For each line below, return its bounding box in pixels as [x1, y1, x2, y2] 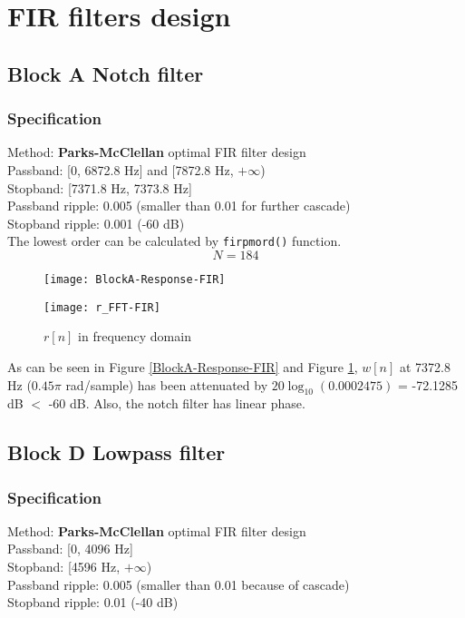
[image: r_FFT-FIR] [44, 300, 160, 314]
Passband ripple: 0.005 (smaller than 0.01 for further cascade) [7, 196, 351, 215]
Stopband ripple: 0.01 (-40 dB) [7, 593, 179, 612]
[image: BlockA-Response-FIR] [44, 273, 226, 286]
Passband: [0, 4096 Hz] [7, 539, 133, 558]
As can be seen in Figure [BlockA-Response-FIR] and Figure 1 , [7, 357, 358, 376]
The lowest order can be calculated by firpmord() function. [7, 231, 342, 250]
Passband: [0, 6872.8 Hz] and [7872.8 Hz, [7, 160, 234, 179]
